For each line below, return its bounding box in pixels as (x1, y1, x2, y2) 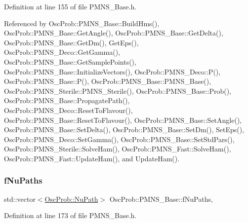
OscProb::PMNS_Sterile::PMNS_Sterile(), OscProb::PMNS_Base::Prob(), (4, 85, 232, 96)
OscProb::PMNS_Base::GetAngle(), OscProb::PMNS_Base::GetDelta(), (4, 28, 223, 38)
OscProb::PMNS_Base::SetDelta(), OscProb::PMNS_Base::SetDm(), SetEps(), (4, 124, 245, 135)
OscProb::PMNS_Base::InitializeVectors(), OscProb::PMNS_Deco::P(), (4, 66, 221, 76)
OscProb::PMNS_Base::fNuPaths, (109, 193, 213, 204)
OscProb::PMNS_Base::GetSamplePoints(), (4, 56, 136, 67)
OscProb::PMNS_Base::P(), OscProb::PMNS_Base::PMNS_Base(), (4, 76, 211, 86)
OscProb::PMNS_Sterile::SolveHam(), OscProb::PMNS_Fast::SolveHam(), (4, 144, 231, 154)
